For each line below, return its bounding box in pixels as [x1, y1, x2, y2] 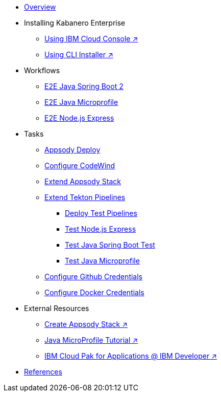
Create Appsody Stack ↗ [44, 320, 128, 328]
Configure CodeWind [44, 161, 115, 170]
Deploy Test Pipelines [65, 209, 137, 217]
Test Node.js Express [65, 225, 136, 233]
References [24, 367, 62, 376]
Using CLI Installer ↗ [44, 50, 113, 59]
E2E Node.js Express [44, 114, 114, 122]
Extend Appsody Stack [44, 177, 121, 186]
